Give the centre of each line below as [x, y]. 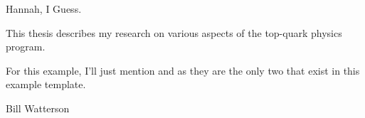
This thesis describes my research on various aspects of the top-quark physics [174, 32]
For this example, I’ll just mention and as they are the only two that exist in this [183, 70]
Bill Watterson [38, 108]
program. [26, 47]
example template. [46, 84]
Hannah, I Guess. [44, 9]
